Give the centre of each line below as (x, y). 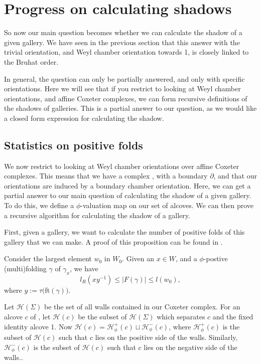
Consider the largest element (48, 258)
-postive (216, 258)
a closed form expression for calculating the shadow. (84, 118)
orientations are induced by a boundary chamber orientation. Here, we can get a (127, 185)
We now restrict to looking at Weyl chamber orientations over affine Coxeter (122, 166)
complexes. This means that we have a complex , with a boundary (106, 176)
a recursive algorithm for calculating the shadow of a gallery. (97, 215)
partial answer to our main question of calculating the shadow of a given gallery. (128, 195)
